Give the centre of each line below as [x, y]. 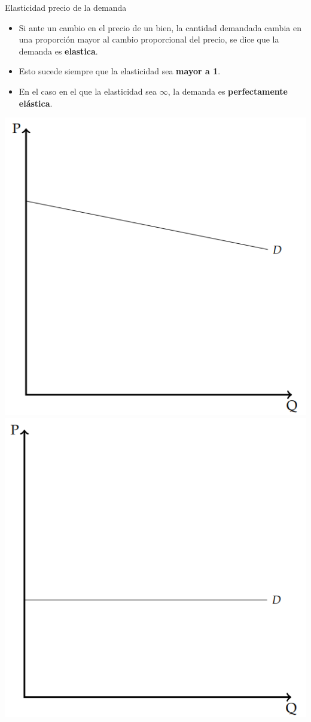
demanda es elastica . [58, 51]
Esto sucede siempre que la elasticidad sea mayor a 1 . [120, 71]
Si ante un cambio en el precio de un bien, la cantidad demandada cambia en [160, 27]
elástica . [36, 103]
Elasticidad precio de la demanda [66, 7]
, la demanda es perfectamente [228, 91]
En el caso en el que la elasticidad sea [88, 91]
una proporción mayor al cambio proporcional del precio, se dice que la [149, 39]
